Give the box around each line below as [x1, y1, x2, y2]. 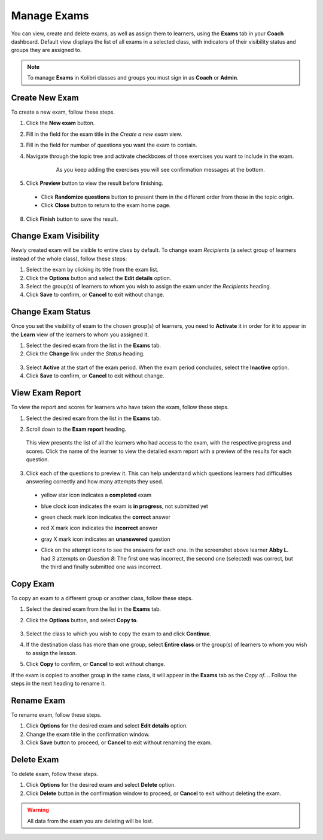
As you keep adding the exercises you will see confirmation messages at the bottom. [56, 166, 266, 173]
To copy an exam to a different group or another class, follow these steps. [11, 594, 193, 601]
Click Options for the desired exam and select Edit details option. [26, 722, 188, 729]
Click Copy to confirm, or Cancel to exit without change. [26, 661, 166, 668]
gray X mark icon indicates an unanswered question [41, 535, 170, 543]
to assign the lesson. [26, 649, 77, 656]
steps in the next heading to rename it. [11, 680, 106, 687]
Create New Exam [11, 93, 79, 103]
